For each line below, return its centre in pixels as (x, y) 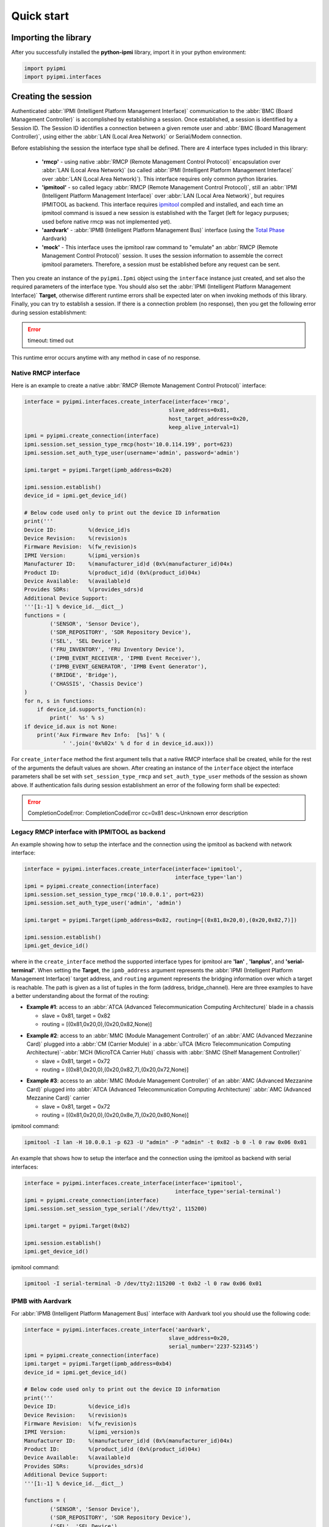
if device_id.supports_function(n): (91, 709)
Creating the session (51, 96)
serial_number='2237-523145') (214, 1347)
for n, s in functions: (60, 701)
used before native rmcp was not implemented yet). (107, 221)
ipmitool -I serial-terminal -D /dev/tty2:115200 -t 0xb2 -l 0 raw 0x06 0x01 (143, 1283)
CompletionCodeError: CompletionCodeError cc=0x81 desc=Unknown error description (138, 813)
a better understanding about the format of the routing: (80, 996)
